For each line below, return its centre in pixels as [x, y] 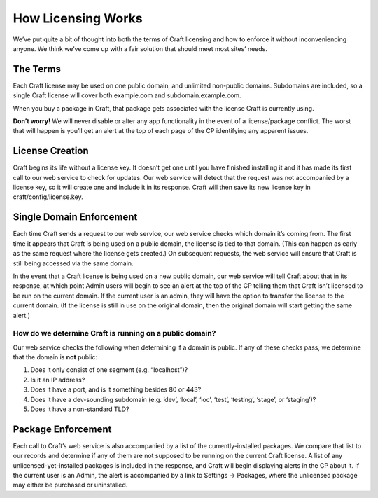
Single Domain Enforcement [75, 217]
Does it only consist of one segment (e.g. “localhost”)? [109, 370]
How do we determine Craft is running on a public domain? [114, 333]
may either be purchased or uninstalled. [70, 485]
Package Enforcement [62, 429]
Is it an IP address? [58, 380]
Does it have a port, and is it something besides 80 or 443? [116, 389]
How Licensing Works [78, 18]
